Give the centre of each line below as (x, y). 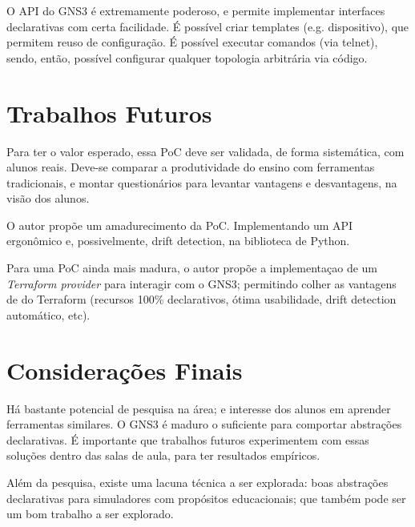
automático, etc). (48, 314)
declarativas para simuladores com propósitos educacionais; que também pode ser (206, 498)
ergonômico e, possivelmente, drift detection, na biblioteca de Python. (178, 241)
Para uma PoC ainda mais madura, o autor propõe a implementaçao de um (192, 268)
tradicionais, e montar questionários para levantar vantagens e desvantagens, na (202, 182)
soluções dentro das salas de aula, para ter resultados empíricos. (163, 455)
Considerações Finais (125, 370)
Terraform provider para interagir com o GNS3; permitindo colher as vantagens (201, 283)
